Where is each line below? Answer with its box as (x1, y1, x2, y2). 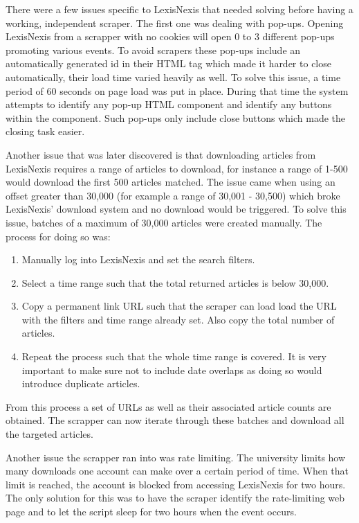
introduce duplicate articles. (21, 376, 140, 391)
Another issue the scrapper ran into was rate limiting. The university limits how (6, 450, 346, 464)
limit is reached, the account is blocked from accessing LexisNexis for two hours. (6, 477, 346, 491)
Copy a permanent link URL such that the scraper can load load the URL (21, 299, 337, 313)
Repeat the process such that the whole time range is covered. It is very (21, 349, 326, 364)
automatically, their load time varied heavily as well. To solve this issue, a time (6, 69, 341, 84)
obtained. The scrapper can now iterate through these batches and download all (6, 413, 344, 427)
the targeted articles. (6, 427, 93, 441)
